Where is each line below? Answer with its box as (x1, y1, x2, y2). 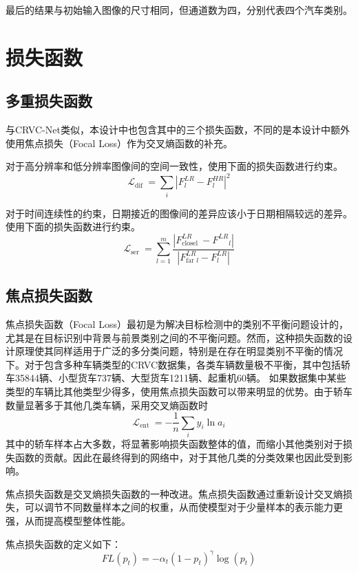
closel (182, 240, 198, 247)
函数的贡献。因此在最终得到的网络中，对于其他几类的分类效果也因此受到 (14, 450, 343, 464)
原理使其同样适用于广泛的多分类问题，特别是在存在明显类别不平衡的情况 (14, 344, 343, 358)
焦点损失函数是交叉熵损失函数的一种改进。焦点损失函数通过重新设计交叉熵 (6, 486, 343, 500)
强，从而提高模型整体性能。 (6, 513, 131, 527)
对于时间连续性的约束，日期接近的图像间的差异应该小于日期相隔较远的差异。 (6, 206, 352, 220)
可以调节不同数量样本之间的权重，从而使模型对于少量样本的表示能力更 (24, 500, 343, 514)
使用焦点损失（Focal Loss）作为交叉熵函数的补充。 (6, 135, 233, 150)
